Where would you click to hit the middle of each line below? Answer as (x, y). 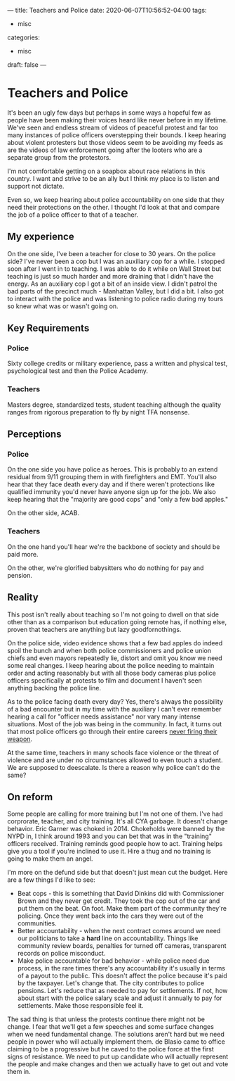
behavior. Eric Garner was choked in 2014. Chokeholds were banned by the (116, 829)
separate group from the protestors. (59, 157)
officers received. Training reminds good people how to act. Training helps (115, 844)
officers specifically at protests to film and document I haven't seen (105, 680)
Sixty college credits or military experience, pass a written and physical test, (117, 364)
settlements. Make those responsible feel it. (80, 1006)
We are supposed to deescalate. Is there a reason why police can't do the (114, 767)
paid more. (23, 554)
